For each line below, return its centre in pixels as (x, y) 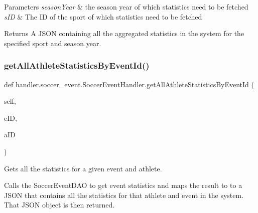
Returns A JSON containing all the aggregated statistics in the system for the (124, 33)
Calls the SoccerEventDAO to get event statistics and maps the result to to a (123, 185)
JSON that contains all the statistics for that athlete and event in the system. (124, 195)
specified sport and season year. (53, 43)
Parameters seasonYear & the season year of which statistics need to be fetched (126, 7)
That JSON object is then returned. (59, 205)
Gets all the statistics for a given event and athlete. (83, 168)
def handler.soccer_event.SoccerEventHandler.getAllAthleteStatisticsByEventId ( (129, 84)
